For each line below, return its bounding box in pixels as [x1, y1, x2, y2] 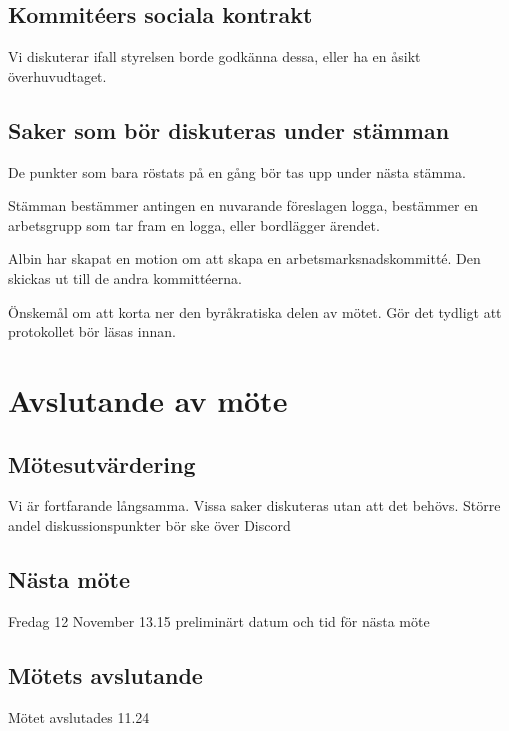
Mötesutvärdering [8, 448, 196, 479]
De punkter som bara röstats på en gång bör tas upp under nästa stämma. [8, 161, 466, 182]
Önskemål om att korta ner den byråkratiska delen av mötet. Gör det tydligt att [8, 301, 502, 322]
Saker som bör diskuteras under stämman [8, 114, 450, 145]
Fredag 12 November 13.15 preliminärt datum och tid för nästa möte [8, 610, 430, 631]
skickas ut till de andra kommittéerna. [8, 267, 242, 288]
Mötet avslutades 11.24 [8, 706, 150, 727]
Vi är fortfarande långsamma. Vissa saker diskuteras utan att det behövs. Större [8, 495, 501, 516]
